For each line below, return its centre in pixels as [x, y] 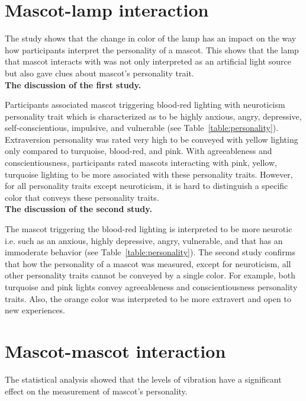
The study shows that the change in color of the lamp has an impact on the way [151, 38]
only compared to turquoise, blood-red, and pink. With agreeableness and [138, 151]
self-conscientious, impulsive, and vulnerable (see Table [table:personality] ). [142, 128]
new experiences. [35, 310]
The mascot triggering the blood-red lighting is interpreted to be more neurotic [149, 229]
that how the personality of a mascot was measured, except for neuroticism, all [148, 263]
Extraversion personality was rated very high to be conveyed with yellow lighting [152, 139]
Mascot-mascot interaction [115, 350]
